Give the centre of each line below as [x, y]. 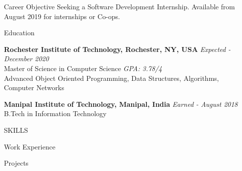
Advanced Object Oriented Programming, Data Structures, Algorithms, [111, 78]
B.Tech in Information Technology [55, 113]
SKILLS [16, 130]
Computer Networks [34, 87]
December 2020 [26, 59]
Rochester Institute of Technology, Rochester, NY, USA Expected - [117, 49]
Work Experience [30, 146]
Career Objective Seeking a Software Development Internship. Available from [120, 6]
